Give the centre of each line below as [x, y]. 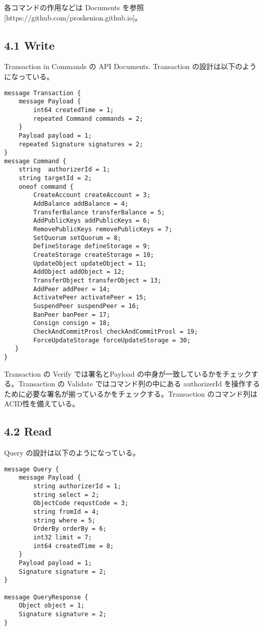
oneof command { [46, 187]
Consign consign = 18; [72, 323]
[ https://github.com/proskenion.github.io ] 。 [73, 17]
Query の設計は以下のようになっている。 [72, 453]
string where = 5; [64, 520]
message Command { [35, 161]
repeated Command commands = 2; [88, 118]
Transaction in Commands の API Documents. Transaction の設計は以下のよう [130, 66]
